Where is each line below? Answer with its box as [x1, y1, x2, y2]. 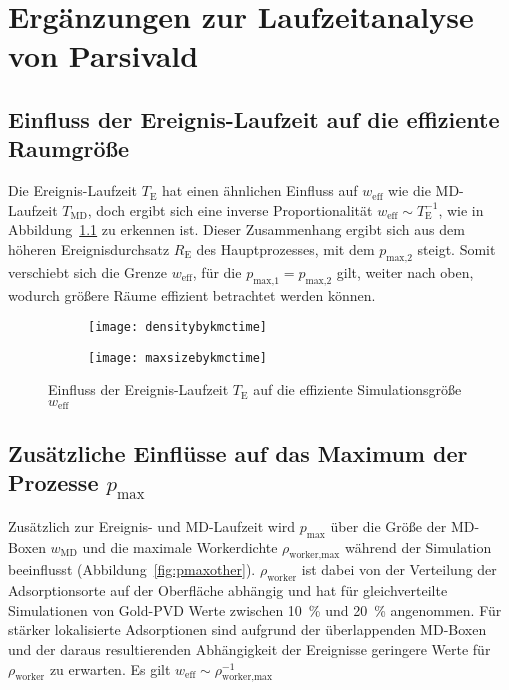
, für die [192, 261, 242, 282]
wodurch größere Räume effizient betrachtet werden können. [8, 284, 376, 305]
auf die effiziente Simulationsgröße [253, 379, 462, 400]
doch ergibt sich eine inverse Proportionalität [96, 199, 373, 220]
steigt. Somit [417, 238, 496, 259]
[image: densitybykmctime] [88, 320, 267, 335]
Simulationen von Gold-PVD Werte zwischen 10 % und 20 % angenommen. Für [8, 599, 502, 620]
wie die [388, 180, 431, 201]
